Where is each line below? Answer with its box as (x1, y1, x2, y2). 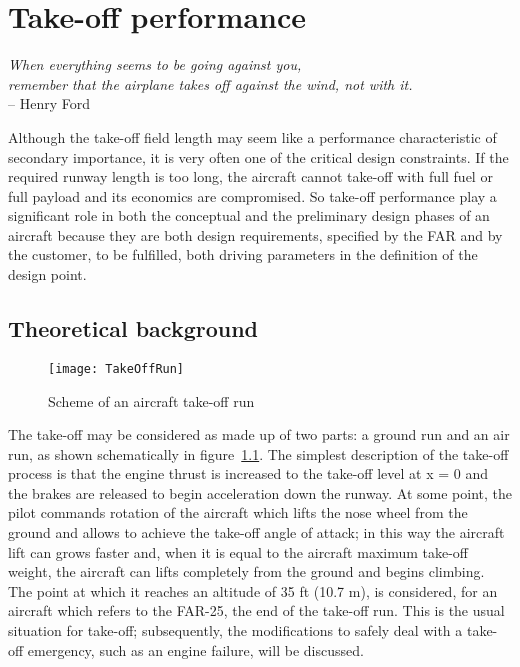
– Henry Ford (8, 93, 90, 114)
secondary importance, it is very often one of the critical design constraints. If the (8, 146, 509, 167)
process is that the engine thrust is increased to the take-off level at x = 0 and (8, 463, 489, 484)
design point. (8, 264, 87, 285)
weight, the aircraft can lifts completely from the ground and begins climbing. (8, 561, 485, 582)
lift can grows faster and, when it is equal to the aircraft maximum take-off (8, 541, 469, 562)
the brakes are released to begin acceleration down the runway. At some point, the (8, 482, 512, 503)
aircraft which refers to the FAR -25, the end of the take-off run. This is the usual (8, 600, 505, 621)
